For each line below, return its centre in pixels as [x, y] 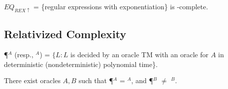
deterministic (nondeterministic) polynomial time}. [81, 64]
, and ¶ [142, 80]
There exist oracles [32, 80]
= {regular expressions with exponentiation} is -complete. [121, 6]
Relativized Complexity [65, 34]
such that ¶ [96, 80]
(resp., [24, 55]
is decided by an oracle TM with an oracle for [140, 55]
